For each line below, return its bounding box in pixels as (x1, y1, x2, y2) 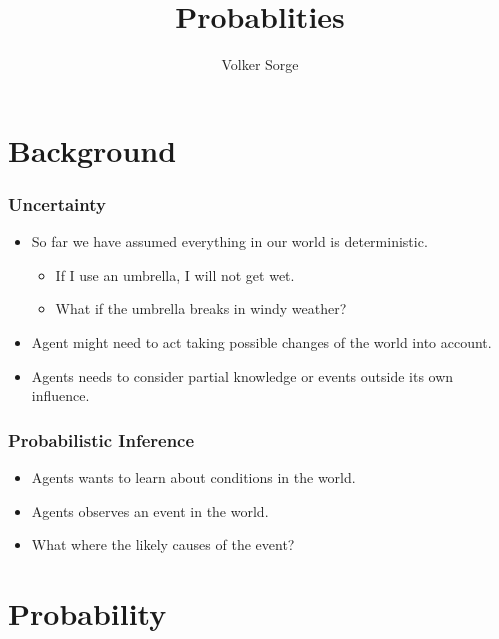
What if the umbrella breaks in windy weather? (55, 298, 347, 319)
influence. (31, 385, 90, 406)
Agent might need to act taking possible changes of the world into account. (31, 331, 492, 352)
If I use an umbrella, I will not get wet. (55, 264, 295, 285)
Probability (8, 592, 167, 633)
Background (8, 129, 177, 170)
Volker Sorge (221, 54, 299, 75)
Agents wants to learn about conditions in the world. (31, 466, 356, 487)
